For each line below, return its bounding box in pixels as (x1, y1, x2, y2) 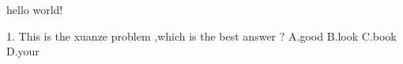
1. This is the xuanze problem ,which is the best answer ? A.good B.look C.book (6, 27, 397, 44)
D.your (6, 43, 40, 59)
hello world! (6, 2, 63, 17)
